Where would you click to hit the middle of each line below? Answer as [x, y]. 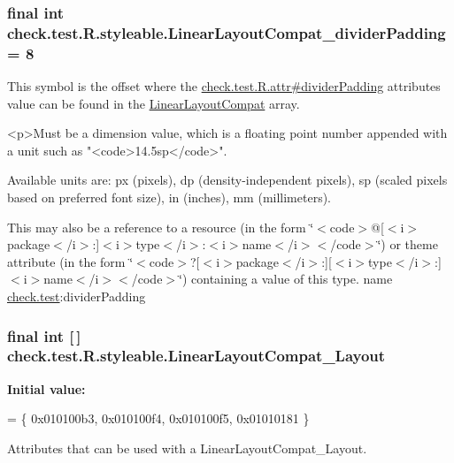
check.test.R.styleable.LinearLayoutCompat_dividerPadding [227, 32]
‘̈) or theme [408, 244]
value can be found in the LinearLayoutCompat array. [154, 103]
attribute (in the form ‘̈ [70, 261]
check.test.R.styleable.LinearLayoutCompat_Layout [196, 356]
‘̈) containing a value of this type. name [286, 279]
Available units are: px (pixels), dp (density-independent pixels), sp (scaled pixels [227, 180]
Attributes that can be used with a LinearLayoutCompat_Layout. [187, 448]
